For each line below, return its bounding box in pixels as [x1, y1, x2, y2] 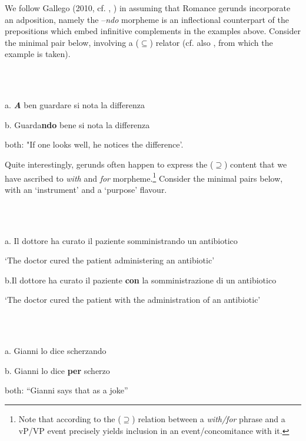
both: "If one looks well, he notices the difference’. [5, 138, 184, 151]
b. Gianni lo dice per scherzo [5, 364, 110, 376]
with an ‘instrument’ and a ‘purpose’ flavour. [5, 183, 167, 195]
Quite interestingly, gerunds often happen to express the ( [5, 158, 214, 170]
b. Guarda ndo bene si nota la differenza [5, 118, 150, 131]
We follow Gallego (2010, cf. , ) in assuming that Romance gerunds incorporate [5, 2, 291, 14]
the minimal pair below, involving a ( [5, 36, 139, 48]
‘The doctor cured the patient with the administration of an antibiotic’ [5, 293, 261, 306]
